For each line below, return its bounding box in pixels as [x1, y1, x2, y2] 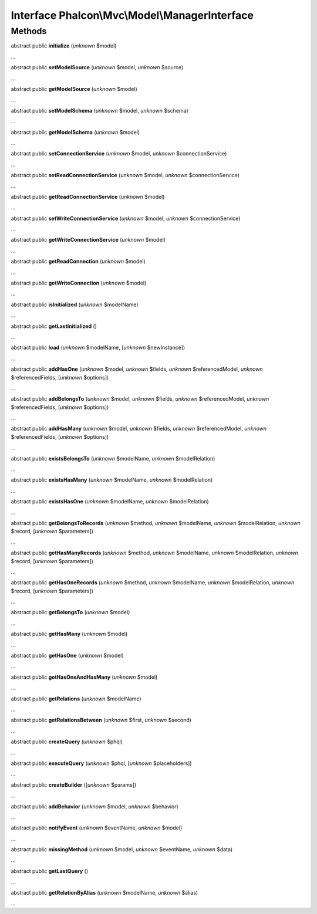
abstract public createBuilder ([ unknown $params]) [11, 781, 137, 788]
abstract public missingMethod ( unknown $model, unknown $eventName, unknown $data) [11, 846, 233, 853]
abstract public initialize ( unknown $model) [11, 42, 117, 49]
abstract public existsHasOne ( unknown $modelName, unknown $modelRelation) [11, 498, 210, 505]
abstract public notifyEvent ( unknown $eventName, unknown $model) [11, 824, 183, 831]
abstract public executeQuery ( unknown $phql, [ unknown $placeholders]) [11, 760, 192, 767]
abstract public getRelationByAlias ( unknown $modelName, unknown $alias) [11, 889, 198, 896]
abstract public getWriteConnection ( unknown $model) [11, 279, 147, 286]
